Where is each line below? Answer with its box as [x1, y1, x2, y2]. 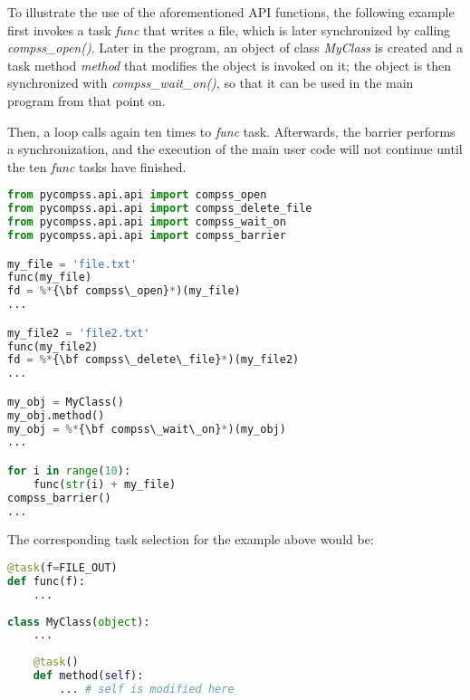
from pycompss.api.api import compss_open [7, 188, 267, 202]
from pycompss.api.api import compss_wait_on [7, 216, 286, 229]
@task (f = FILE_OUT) [7, 561, 118, 575]
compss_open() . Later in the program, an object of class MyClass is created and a [7, 38, 464, 57]
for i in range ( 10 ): [7, 464, 131, 477]
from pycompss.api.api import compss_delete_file [7, 202, 312, 216]
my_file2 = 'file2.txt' [7, 326, 150, 340]
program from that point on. [7, 91, 166, 110]
